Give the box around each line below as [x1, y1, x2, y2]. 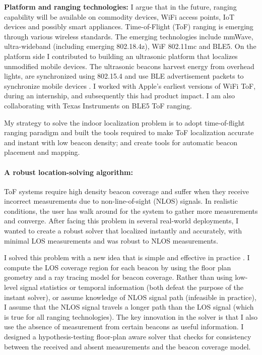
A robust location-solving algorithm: [4, 166, 133, 177]
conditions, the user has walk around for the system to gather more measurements [4, 205, 258, 216]
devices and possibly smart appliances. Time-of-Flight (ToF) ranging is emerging [4, 21, 253, 32]
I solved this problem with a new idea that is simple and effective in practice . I [4, 252, 250, 263]
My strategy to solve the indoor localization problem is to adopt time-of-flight [4, 117, 245, 128]
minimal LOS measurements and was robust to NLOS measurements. [4, 235, 218, 246]
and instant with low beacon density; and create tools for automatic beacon [4, 137, 238, 147]
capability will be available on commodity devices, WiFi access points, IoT [4, 11, 235, 22]
